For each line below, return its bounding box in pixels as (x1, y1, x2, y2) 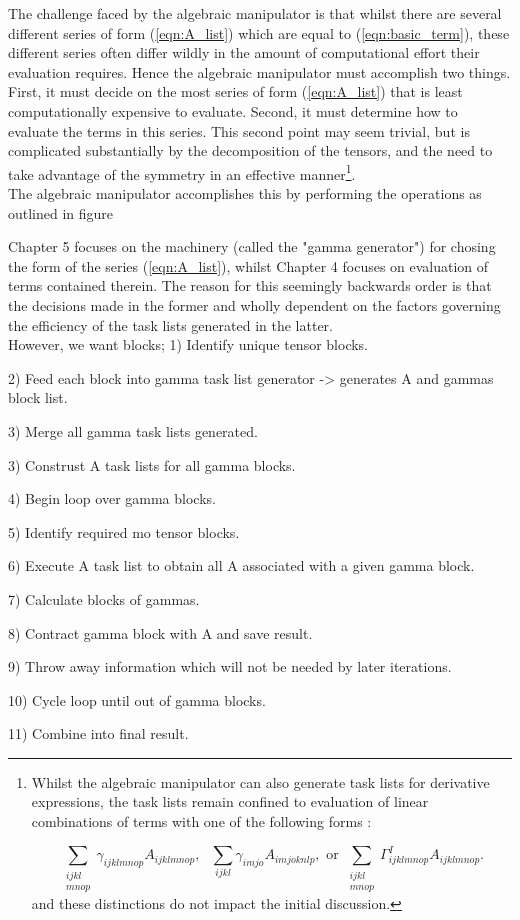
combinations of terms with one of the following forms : (31, 811, 372, 832)
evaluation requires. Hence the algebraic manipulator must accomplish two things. (8, 61, 511, 82)
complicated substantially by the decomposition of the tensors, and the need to (8, 140, 493, 161)
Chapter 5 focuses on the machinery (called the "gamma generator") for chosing (8, 236, 496, 257)
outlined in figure (8, 202, 114, 223)
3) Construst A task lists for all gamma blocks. (8, 454, 296, 475)
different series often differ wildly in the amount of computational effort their (8, 42, 480, 63)
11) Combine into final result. (8, 723, 189, 744)
